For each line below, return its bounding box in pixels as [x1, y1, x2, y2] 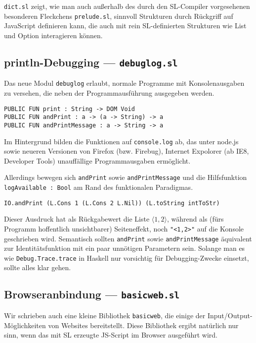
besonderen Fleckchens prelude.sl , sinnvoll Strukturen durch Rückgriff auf [4, 10, 233, 21]
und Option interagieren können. [4, 30, 103, 40]
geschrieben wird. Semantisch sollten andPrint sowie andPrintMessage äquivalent [4, 233, 252, 243]
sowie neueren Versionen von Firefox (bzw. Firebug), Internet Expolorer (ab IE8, [4, 146, 249, 156]
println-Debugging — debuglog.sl [4, 54, 178, 69]
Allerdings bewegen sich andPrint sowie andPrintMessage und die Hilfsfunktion [4, 172, 247, 182]
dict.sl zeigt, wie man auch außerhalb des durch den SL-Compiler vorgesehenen [4, 1, 250, 11]
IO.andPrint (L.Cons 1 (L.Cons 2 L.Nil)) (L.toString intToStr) [4, 199, 220, 207]
